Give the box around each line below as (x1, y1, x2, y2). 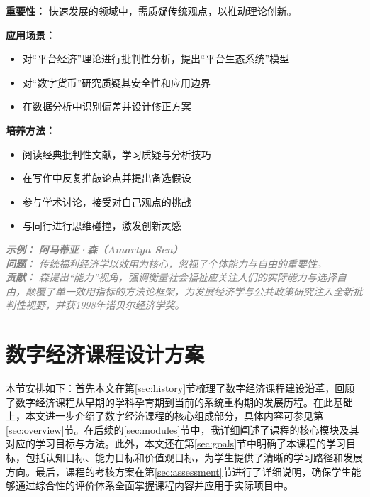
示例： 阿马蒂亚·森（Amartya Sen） (6, 241, 183, 256)
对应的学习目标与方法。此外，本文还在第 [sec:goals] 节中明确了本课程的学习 (6, 436, 347, 451)
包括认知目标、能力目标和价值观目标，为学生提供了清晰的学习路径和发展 (25, 450, 363, 464)
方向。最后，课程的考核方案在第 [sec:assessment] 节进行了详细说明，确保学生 (6, 464, 352, 479)
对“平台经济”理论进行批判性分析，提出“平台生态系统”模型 (22, 51, 290, 66)
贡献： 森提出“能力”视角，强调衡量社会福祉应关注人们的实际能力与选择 (6, 270, 337, 285)
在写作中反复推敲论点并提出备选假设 (22, 170, 191, 185)
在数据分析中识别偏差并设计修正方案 (22, 99, 191, 114)
